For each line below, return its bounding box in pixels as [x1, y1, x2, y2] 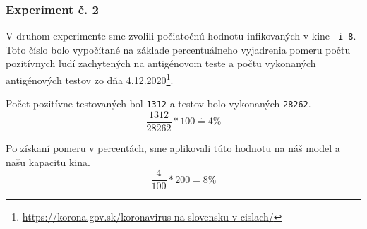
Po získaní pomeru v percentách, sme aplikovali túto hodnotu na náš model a [6, 141, 340, 155]
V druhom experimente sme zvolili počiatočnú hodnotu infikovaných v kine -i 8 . [6, 28, 356, 43]
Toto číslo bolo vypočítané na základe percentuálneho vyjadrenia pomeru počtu [6, 42, 351, 57]
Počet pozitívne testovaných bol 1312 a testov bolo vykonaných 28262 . [6, 96, 311, 111]
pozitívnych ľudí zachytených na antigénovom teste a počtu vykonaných [6, 56, 316, 71]
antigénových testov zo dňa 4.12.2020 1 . [6, 71, 174, 87]
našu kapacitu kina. [6, 154, 90, 169]
